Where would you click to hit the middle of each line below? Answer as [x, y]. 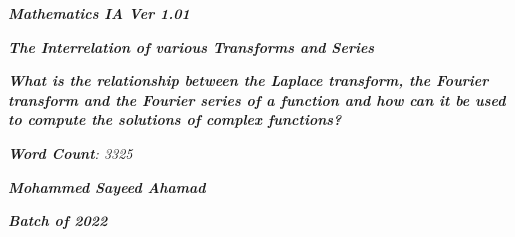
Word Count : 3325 [70, 152]
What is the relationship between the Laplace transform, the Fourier [248, 80]
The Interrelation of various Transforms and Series [191, 46]
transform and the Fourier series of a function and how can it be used [257, 99]
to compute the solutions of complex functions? [175, 119]
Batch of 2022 [58, 220]
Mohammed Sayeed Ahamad [107, 186]
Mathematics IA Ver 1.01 [99, 13]
